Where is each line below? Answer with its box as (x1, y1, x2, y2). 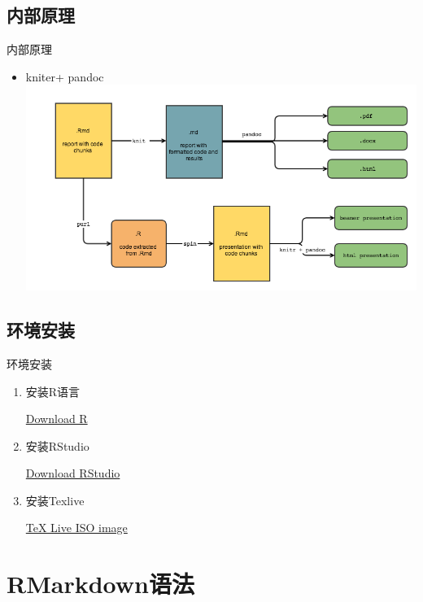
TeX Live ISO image (25, 519, 128, 536)
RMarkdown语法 (7, 567, 194, 600)
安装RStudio (25, 437, 89, 454)
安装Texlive (25, 491, 85, 508)
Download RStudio (25, 465, 120, 482)
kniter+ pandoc (25, 68, 104, 85)
